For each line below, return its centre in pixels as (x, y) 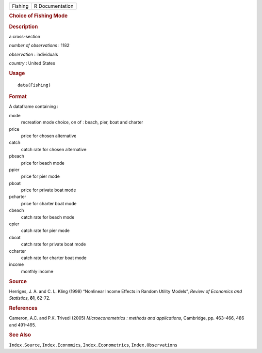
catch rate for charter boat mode (54, 258)
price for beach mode (43, 163)
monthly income (37, 271)
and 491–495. (23, 325)
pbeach (16, 156)
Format (18, 97)
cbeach (16, 210)
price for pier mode (41, 176)
